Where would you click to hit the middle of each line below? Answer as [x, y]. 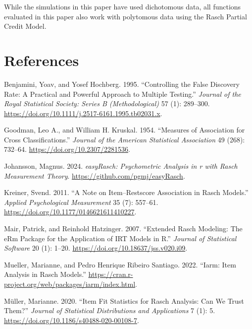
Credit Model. [25, 26]
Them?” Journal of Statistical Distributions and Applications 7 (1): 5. [110, 310]
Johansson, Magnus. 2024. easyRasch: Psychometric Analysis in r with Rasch [121, 166]
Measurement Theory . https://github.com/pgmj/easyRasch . [95, 175]
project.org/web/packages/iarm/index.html [70, 284]
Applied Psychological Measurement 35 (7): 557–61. [81, 202]
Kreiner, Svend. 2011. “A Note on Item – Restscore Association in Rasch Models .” [126, 192]
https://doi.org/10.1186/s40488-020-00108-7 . [72, 320]
